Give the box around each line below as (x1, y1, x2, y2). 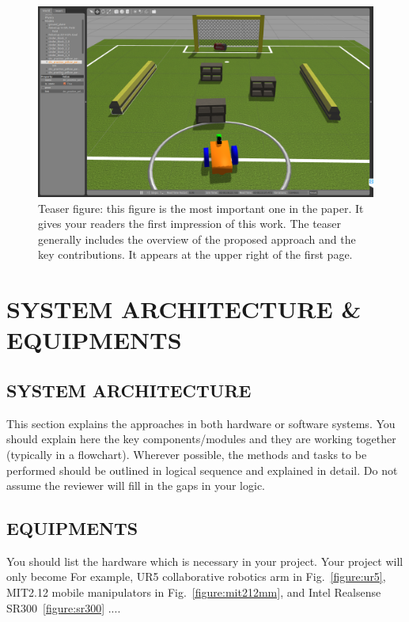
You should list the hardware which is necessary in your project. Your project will (6, 552, 403, 569)
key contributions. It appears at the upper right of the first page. (38, 246, 353, 263)
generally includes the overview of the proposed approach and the (38, 230, 356, 247)
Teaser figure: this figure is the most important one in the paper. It (38, 199, 364, 216)
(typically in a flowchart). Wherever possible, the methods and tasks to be (6, 446, 367, 462)
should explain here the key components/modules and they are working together (6, 430, 396, 447)
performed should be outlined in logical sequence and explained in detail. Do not (6, 461, 398, 478)
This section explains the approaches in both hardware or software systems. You (6, 415, 396, 431)
